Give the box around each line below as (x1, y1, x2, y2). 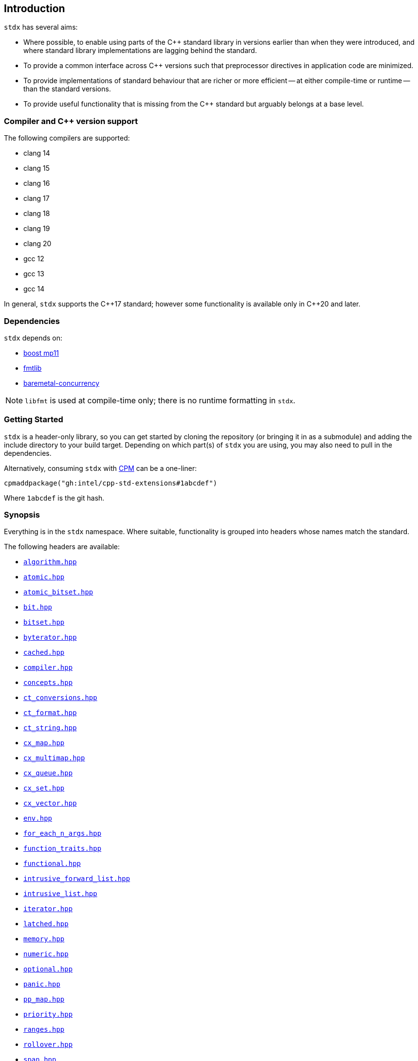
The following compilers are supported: (4, 134, 130, 143)
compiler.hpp (23, 664, 73, 672)
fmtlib (23, 363, 42, 372)
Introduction (4, 2, 65, 15)
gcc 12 (23, 254, 44, 263)
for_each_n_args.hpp (23, 829, 102, 838)
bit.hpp (23, 603, 53, 611)
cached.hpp (23, 648, 65, 657)
